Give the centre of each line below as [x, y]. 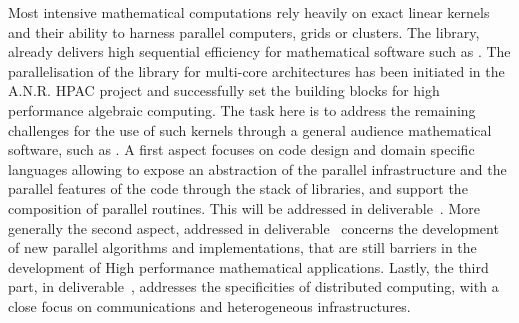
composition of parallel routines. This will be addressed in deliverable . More [244, 207]
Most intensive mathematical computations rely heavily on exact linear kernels [249, 12]
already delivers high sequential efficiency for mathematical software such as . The [259, 51]
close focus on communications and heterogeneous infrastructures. [209, 305]
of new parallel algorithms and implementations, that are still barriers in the [242, 247]
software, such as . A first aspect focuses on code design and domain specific [241, 149]
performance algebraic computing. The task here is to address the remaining [242, 109]
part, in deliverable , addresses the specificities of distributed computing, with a [253, 286]
